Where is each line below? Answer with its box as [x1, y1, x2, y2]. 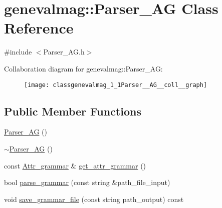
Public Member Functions [4, 103, 141, 118]
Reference [4, 17, 74, 38]
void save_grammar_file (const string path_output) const [4, 193, 184, 204]
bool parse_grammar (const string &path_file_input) [4, 177, 170, 187]
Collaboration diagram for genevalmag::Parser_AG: [4, 63, 163, 73]
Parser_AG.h [43, 46, 85, 57]
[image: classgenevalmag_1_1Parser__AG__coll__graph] [24, 81, 207, 88]
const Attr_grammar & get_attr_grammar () [4, 160, 146, 170]
